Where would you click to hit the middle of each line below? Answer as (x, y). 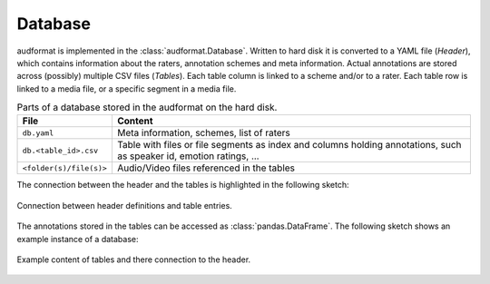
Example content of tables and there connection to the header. (134, 260)
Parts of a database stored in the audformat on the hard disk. (147, 107)
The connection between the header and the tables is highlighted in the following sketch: (183, 185)
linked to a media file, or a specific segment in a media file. (127, 88)
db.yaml (38, 133)
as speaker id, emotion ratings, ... (188, 156)
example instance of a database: (78, 239)
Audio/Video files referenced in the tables (206, 168)
